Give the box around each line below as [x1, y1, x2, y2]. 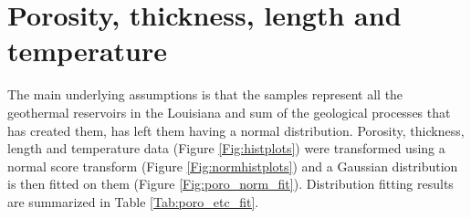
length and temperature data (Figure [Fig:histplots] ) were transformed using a [7, 139, 445, 158]
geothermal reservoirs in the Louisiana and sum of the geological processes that [7, 102, 451, 121]
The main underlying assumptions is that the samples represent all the [7, 85, 403, 104]
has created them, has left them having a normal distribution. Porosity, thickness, [7, 120, 465, 140]
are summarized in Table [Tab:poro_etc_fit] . [7, 192, 259, 211]
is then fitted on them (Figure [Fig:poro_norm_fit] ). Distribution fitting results [7, 174, 454, 193]
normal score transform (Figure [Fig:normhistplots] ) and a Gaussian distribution [7, 156, 458, 175]
